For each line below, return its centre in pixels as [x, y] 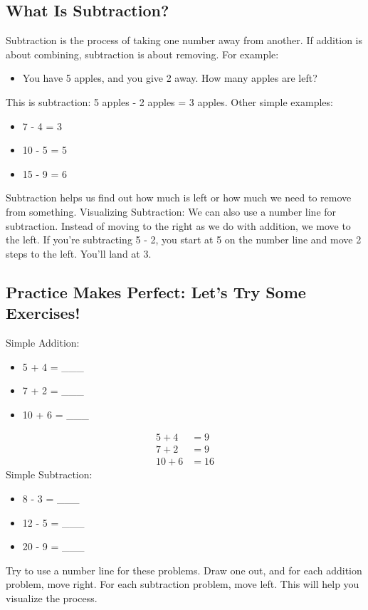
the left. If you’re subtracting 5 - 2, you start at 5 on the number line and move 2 [184, 240]
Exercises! [43, 313]
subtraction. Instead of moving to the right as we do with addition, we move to [178, 225]
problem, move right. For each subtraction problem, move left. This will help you [183, 584]
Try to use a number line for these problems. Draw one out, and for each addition [184, 570]
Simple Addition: [43, 342]
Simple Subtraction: [49, 474]
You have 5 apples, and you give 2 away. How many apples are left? [170, 78]
